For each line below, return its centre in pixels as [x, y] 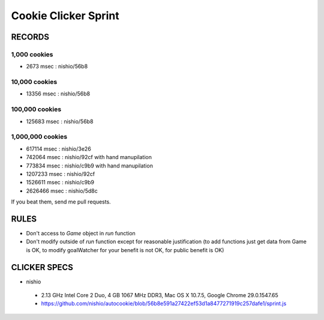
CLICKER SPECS [42, 267]
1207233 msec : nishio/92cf [61, 174]
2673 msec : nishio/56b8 [57, 67]
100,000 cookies [36, 109]
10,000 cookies [34, 82]
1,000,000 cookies [39, 137]
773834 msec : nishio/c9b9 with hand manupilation [89, 166]
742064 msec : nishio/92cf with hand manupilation [89, 157]
